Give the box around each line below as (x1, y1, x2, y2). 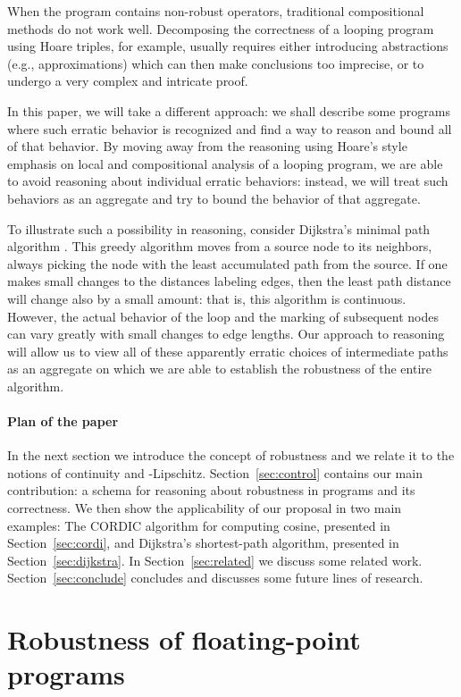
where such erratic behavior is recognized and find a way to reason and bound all (7, 119, 452, 138)
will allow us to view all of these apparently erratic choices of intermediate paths (7, 341, 448, 360)
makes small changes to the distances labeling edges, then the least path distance (7, 272, 451, 290)
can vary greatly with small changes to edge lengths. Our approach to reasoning (7, 324, 445, 343)
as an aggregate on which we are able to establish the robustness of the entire (7, 359, 432, 378)
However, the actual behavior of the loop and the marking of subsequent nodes (7, 307, 439, 325)
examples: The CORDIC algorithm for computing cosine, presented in (7, 516, 390, 534)
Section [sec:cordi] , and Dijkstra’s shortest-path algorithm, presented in (7, 533, 399, 552)
